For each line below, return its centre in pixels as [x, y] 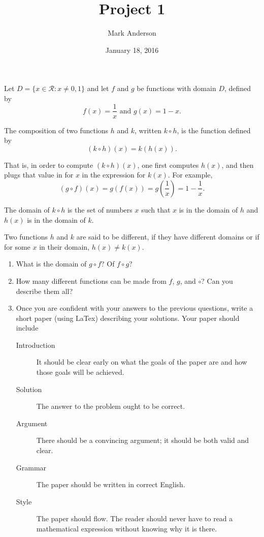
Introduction [36, 345]
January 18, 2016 [132, 50]
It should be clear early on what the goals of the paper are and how [142, 362]
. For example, [190, 175]
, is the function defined [214, 130]
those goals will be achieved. [80, 372]
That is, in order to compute [49, 165]
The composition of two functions [56, 130]
